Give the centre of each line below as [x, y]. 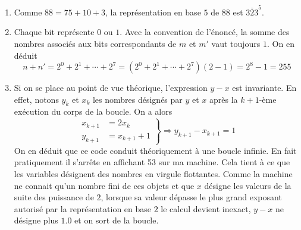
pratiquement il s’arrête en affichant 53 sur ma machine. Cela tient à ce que [152, 162]
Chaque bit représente [54, 32]
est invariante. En [264, 88]
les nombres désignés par [137, 99]
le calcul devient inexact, [206, 208]
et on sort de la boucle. [117, 220]
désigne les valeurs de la [248, 185]
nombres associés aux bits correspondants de [95, 43]
